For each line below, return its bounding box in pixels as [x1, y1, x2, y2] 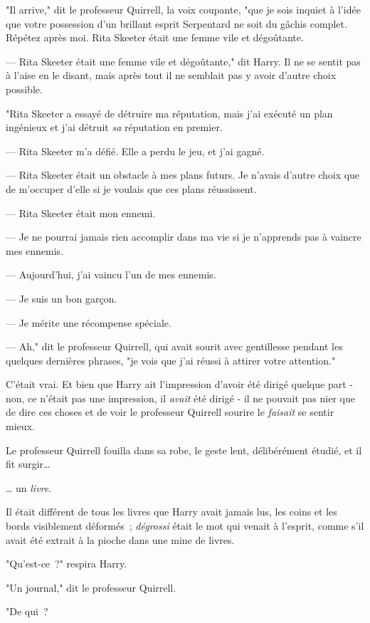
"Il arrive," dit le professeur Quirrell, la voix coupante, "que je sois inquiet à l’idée [6, 2, 361, 16]
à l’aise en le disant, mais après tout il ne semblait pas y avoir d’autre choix [6, 68, 337, 83]
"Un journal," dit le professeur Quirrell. [6, 580, 176, 595]
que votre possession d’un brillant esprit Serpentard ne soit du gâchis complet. [6, 16, 347, 31]
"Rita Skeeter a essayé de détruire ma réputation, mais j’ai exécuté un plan [6, 105, 333, 120]
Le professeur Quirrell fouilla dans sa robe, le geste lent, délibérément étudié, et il [6, 442, 362, 457]
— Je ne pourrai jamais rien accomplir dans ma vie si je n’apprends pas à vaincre [6, 229, 361, 244]
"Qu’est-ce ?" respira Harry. [6, 556, 127, 571]
